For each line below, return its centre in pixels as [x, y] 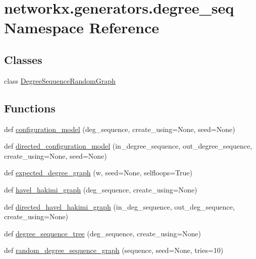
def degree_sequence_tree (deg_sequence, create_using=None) [103, 233]
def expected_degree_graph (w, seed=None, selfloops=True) [98, 173]
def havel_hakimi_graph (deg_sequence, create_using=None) [101, 189]
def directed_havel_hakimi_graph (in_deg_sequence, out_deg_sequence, [119, 206]
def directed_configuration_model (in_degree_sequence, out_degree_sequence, [128, 146]
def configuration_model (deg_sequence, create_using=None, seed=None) [120, 129]
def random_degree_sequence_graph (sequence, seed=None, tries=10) [114, 250]
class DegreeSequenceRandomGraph [60, 80]
